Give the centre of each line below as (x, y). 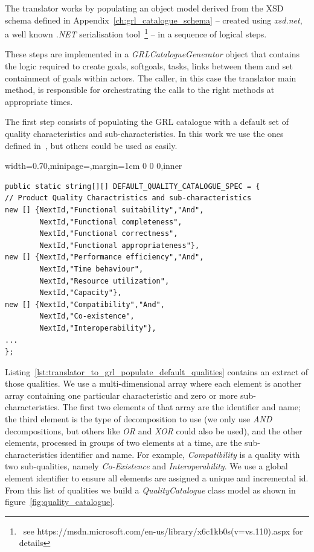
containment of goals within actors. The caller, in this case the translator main (151, 78)
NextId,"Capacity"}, (81, 293)
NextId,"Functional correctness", (109, 234)
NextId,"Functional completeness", (111, 222)
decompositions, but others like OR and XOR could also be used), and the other (154, 430)
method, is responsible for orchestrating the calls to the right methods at (140, 90)
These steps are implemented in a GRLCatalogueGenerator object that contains (152, 54)
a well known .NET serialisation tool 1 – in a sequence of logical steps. (136, 33)
